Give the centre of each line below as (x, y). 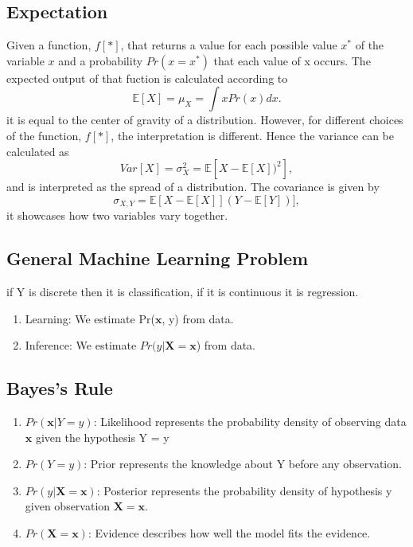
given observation (68, 506)
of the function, (44, 135)
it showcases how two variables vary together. (117, 215)
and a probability (101, 60)
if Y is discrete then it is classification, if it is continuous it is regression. (183, 292)
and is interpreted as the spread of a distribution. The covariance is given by (193, 187)
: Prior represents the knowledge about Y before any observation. (243, 464)
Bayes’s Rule (60, 388)
